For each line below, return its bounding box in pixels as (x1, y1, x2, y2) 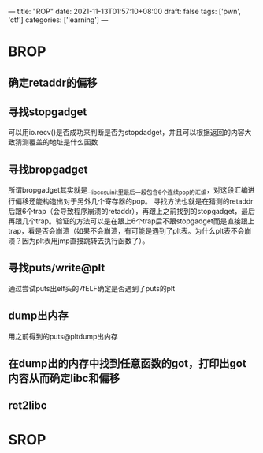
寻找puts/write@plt (8, 261, 106, 275)
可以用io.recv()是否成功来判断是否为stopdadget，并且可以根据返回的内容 (8, 128, 245, 137)
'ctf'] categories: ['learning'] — (8, 15, 109, 24)
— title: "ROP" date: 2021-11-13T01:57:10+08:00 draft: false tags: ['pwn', (8, 7, 242, 16)
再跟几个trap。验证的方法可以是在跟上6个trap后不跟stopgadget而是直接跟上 (8, 216, 255, 226)
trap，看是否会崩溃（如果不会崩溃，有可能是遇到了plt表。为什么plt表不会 (8, 226, 245, 235)
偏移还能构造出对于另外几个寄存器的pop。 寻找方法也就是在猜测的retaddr (14, 197, 254, 206)
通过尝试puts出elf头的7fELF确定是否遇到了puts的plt (8, 283, 176, 293)
